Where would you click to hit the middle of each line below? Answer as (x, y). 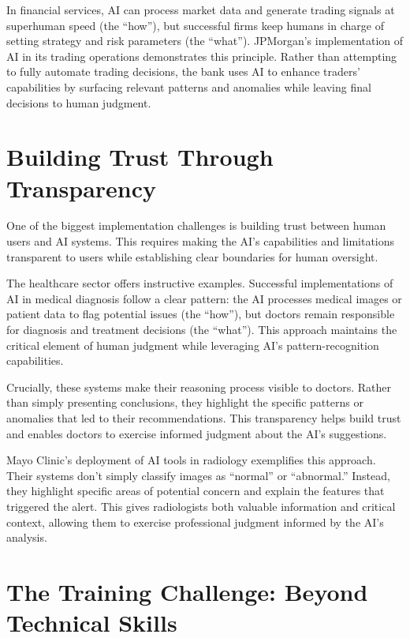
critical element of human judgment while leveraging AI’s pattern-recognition (193, 345)
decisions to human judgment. (79, 102)
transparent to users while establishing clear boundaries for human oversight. (192, 256)
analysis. (27, 537)
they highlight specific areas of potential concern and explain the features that (196, 491)
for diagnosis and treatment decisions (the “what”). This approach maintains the (202, 330)
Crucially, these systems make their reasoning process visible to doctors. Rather (199, 387)
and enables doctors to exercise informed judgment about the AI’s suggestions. (197, 433)
